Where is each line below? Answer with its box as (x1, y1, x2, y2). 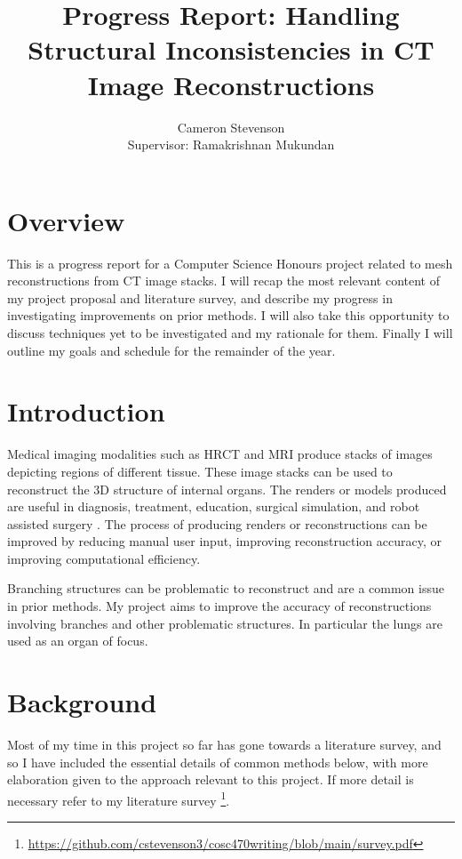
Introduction (7, 393, 165, 429)
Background (7, 684, 157, 720)
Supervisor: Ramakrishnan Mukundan (127, 135, 335, 154)
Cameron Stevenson (177, 117, 285, 136)
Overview (7, 202, 125, 238)
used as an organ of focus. (7, 631, 148, 650)
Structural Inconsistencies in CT (28, 31, 434, 68)
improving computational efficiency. (7, 549, 201, 567)
